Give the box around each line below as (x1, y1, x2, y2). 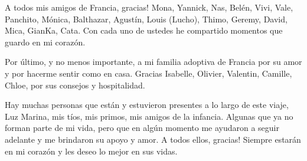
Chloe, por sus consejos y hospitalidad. (5, 78, 145, 91)
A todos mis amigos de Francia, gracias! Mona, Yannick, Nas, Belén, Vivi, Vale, (5, 1, 293, 13)
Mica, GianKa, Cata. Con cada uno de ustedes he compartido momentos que (5, 24, 283, 37)
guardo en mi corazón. (5, 35, 86, 48)
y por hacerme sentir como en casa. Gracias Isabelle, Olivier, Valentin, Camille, (5, 67, 292, 79)
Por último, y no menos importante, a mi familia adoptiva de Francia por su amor (5, 55, 302, 68)
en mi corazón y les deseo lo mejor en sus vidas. (5, 144, 178, 157)
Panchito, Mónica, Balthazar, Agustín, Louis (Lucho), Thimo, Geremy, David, (5, 12, 288, 25)
